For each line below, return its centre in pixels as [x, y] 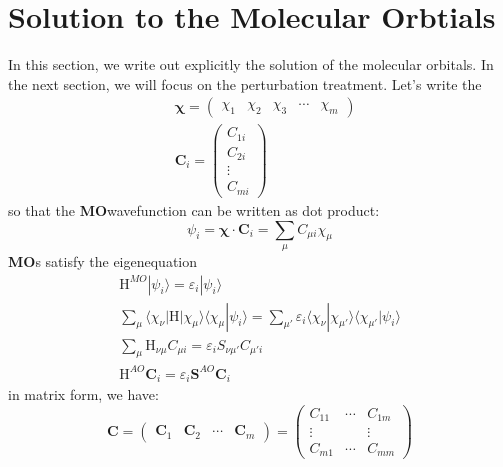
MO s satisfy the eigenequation [103, 260]
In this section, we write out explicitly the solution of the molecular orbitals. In [251, 64]
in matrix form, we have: [83, 394]
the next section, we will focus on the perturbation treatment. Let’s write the [245, 83]
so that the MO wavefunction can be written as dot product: [194, 209]
